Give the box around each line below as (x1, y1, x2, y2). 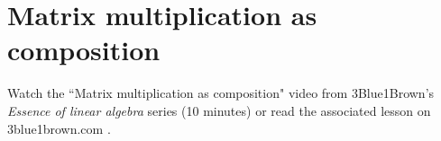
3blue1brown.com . (7, 119, 111, 137)
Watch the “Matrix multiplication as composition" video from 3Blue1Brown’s (7, 84, 435, 102)
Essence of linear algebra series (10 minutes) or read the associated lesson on (7, 101, 431, 119)
